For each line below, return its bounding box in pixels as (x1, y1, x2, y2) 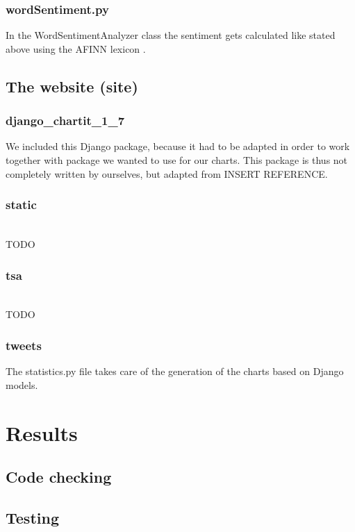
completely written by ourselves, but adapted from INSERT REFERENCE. (6, 166, 328, 181)
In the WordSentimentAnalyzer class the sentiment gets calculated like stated (6, 28, 336, 42)
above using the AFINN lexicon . (6, 41, 146, 56)
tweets (6, 336, 42, 354)
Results (6, 418, 78, 447)
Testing (6, 506, 59, 528)
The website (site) (6, 75, 138, 97)
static (6, 196, 37, 213)
